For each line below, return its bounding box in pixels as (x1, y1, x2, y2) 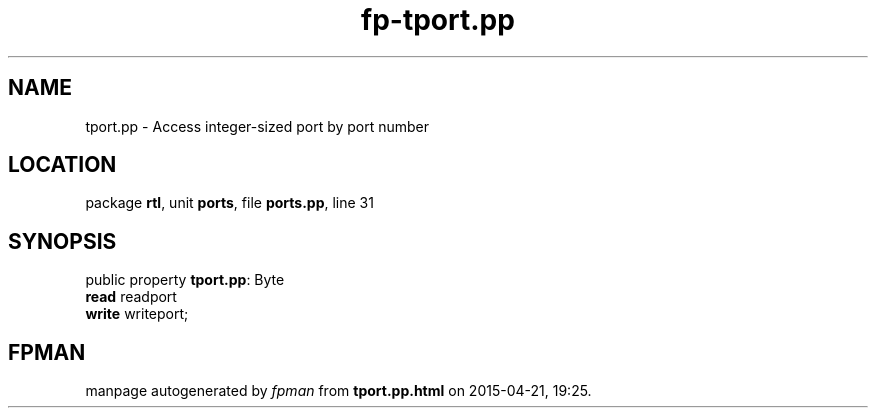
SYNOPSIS (8, 228, 117, 254)
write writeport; (85, 305, 189, 323)
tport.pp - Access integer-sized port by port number (85, 117, 430, 135)
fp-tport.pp (361, 3, 515, 37)
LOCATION (8, 152, 117, 178)
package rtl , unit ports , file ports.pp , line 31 (85, 194, 374, 212)
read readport (85, 288, 177, 306)
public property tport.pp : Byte (85, 271, 285, 289)
